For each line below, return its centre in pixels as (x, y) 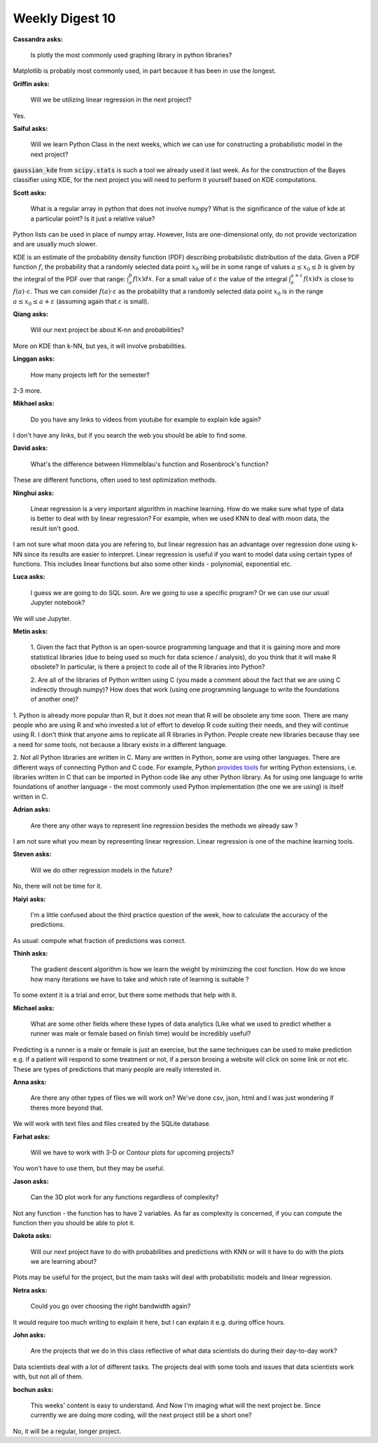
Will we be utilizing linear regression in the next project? (111, 100)
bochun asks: (33, 1389)
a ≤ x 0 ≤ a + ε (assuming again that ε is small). (81, 302)
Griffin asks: (31, 83)
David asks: (30, 448)
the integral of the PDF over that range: (69, 279)
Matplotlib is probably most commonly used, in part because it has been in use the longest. (145, 71)
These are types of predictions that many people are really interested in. (117, 1069)
